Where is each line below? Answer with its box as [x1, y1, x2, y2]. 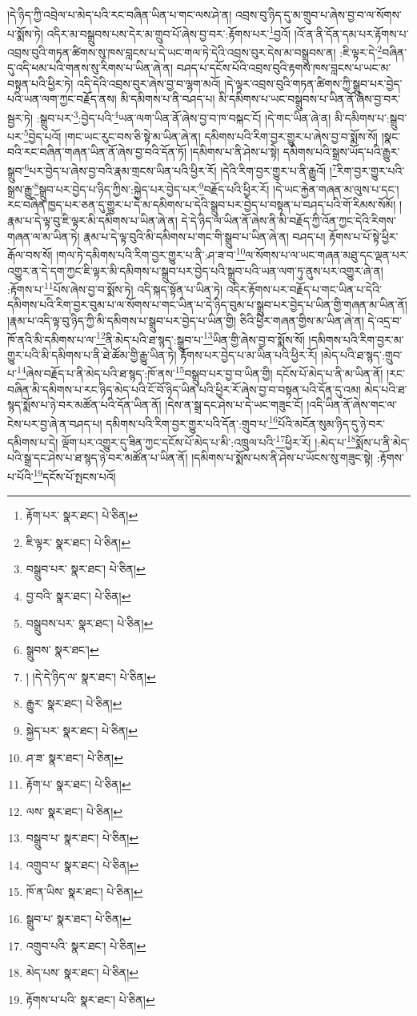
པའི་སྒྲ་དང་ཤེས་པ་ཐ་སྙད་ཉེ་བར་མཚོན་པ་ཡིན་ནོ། [7, 449, 188, 466]
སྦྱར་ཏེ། [7, 109, 34, 126]
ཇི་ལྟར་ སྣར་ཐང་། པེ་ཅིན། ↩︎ [26, 533, 130, 550]
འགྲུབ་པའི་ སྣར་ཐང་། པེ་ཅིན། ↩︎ [26, 937, 146, 954]
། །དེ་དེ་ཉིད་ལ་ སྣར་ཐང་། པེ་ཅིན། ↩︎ [26, 668, 156, 685]
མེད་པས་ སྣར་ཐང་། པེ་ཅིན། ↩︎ [26, 964, 139, 981]
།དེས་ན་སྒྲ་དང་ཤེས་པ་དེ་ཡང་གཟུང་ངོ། [165, 396, 303, 413]
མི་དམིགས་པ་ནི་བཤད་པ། [120, 90, 215, 107]
